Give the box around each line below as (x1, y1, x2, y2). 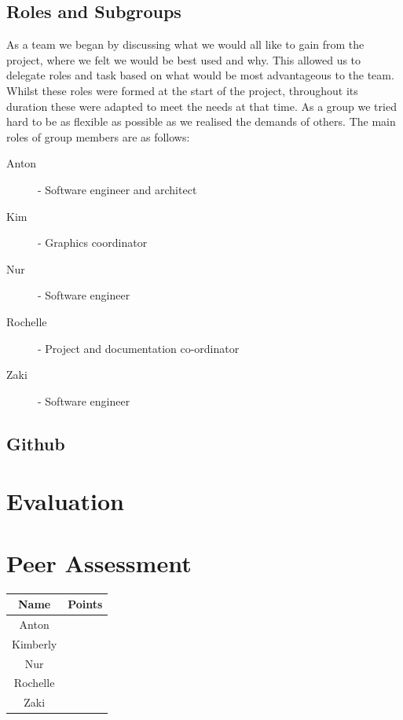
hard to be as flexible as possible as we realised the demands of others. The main (6, 113, 396, 130)
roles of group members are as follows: (6, 128, 190, 145)
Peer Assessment (6, 546, 192, 579)
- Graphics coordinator (38, 234, 148, 251)
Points (68, 596, 103, 612)
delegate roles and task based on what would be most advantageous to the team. (6, 67, 394, 83)
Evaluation (6, 485, 124, 517)
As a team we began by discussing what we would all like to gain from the (6, 36, 365, 53)
